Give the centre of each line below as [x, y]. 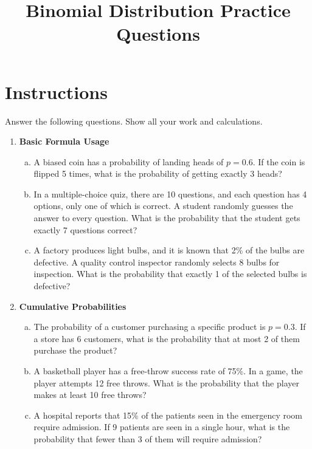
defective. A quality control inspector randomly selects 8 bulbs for [157, 262]
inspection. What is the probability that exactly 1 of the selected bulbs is [170, 274]
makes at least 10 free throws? [90, 395]
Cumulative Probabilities [73, 306]
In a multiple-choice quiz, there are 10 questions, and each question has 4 [170, 194]
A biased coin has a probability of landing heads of [129, 161]
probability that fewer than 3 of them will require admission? [148, 438]
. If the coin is [279, 161]
